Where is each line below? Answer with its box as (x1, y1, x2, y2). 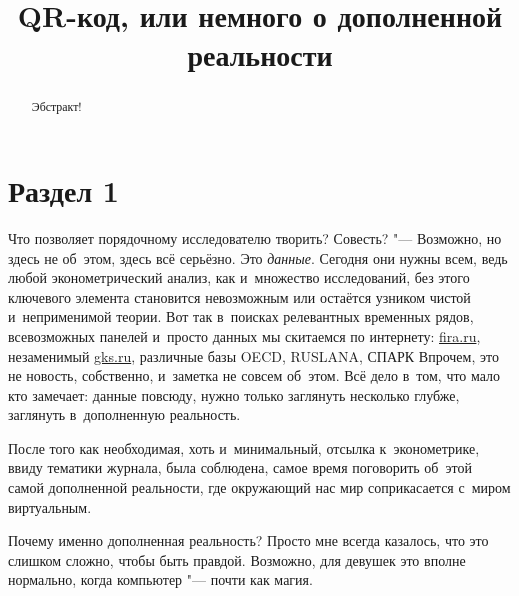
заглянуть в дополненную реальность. (8, 404, 241, 425)
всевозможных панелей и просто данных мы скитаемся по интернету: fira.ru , (8, 325, 481, 346)
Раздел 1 (8, 170, 119, 211)
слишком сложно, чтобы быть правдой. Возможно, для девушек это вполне (8, 549, 466, 570)
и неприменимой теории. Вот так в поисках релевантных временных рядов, (8, 306, 474, 327)
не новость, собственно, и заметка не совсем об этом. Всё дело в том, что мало (8, 365, 501, 386)
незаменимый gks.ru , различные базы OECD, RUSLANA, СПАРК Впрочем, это (8, 345, 499, 366)
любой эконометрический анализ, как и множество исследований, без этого (8, 267, 470, 288)
